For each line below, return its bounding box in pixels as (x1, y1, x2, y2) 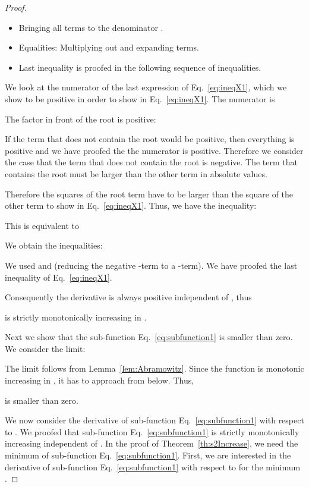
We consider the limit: (5, 342, 86, 354)
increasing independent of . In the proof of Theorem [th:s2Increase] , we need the (5, 437, 298, 450)
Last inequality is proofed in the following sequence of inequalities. (18, 61, 261, 73)
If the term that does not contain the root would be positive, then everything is (5, 133, 295, 145)
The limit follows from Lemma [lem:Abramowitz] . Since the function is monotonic (5, 362, 304, 375)
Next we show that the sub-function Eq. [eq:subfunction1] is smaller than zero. (5, 331, 293, 343)
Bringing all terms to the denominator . (18, 21, 163, 33)
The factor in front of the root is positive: (5, 112, 156, 125)
